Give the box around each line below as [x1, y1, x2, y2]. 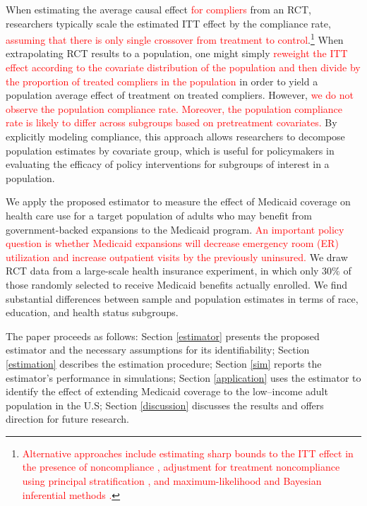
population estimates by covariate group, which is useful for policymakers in [6, 143, 335, 157]
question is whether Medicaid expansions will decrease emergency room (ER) [6, 236, 339, 251]
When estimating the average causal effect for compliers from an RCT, [6, 2, 311, 16]
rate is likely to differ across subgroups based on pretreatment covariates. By [6, 115, 337, 130]
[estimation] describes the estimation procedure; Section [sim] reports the [6, 356, 322, 371]
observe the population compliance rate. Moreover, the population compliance [6, 101, 343, 116]
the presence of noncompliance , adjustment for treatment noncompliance [22, 459, 340, 474]
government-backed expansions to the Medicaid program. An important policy [6, 222, 344, 236]
